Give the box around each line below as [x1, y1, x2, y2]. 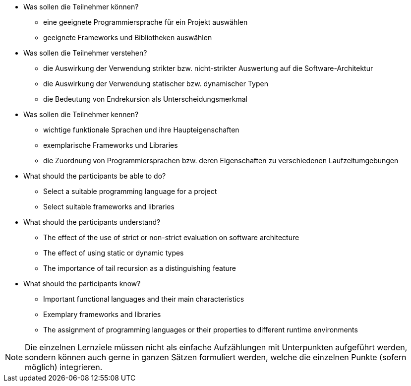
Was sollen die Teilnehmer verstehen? [23, 49, 147, 57]
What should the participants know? [23, 279, 141, 288]
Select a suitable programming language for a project [43, 187, 217, 195]
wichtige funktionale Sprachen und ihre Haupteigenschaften [43, 126, 239, 134]
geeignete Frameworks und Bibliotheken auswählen [43, 33, 212, 42]
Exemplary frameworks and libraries [43, 310, 161, 319]
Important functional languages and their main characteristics [43, 295, 244, 303]
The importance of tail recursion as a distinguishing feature [43, 264, 236, 272]
